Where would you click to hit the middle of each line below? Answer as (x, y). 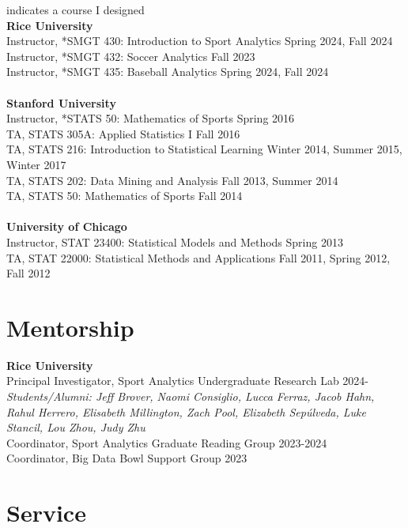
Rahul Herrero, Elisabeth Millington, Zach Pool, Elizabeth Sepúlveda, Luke (186, 411)
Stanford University (61, 102)
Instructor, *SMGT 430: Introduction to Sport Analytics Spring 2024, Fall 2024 (200, 41)
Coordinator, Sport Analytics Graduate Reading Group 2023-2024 (167, 442)
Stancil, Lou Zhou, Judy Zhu (76, 427)
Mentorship (70, 327)
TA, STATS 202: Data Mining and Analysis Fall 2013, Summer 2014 (172, 180)
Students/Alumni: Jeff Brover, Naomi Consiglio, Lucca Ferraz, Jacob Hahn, (191, 396)
